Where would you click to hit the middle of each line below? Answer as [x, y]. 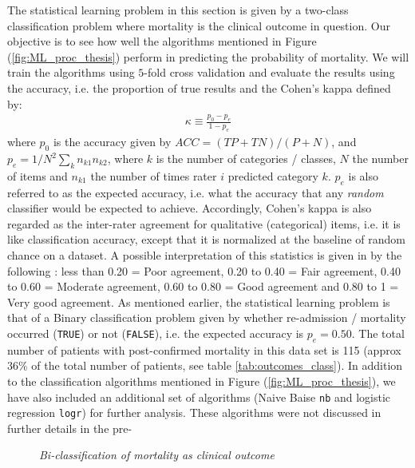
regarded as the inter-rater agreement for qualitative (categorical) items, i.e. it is [204, 223]
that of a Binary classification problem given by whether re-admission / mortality [207, 317]
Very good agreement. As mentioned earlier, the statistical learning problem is [199, 301]
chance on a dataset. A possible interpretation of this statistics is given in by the [205, 255]
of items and [38, 175]
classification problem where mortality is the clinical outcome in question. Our [199, 25]
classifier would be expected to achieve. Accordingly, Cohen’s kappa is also [190, 208]
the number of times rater [154, 175]
